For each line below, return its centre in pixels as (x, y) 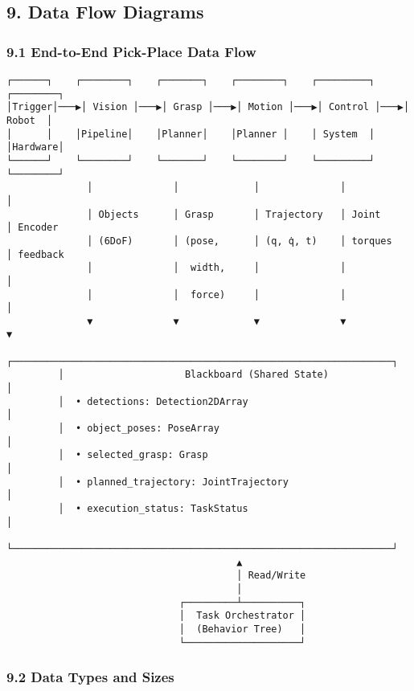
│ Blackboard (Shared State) (193, 375)
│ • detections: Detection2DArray (153, 401)
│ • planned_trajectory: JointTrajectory (173, 482)
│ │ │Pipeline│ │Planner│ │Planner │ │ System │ (191, 134)
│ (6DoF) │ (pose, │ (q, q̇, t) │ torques (240, 241)
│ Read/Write (271, 576)
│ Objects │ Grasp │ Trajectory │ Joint (234, 214)
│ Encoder (33, 228)
